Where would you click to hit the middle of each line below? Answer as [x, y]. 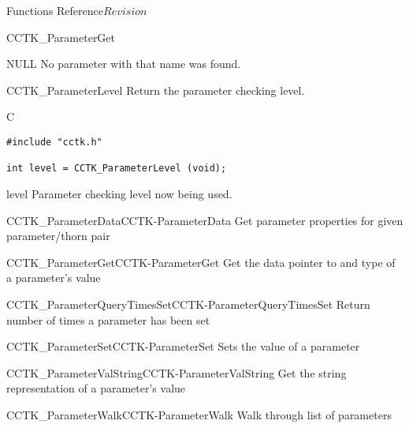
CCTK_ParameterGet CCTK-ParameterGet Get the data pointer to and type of [201, 262]
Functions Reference [55, 10]
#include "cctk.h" [54, 142]
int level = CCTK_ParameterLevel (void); [117, 169]
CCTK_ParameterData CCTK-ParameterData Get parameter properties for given [205, 220]
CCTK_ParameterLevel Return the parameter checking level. [156, 90]
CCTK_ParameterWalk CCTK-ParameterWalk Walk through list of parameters [199, 414]
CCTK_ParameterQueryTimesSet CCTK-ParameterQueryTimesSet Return [188, 304]
